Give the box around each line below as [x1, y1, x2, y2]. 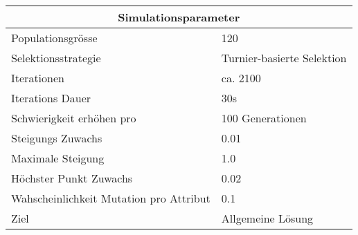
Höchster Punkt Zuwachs [11, 170, 133, 186]
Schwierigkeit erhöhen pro [11, 110, 136, 126]
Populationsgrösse [11, 30, 98, 46]
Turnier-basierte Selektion [221, 50, 347, 66]
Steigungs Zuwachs [11, 130, 102, 146]
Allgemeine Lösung [221, 210, 314, 226]
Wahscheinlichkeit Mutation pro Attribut [11, 190, 211, 206]
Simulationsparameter [118, 9, 240, 25]
